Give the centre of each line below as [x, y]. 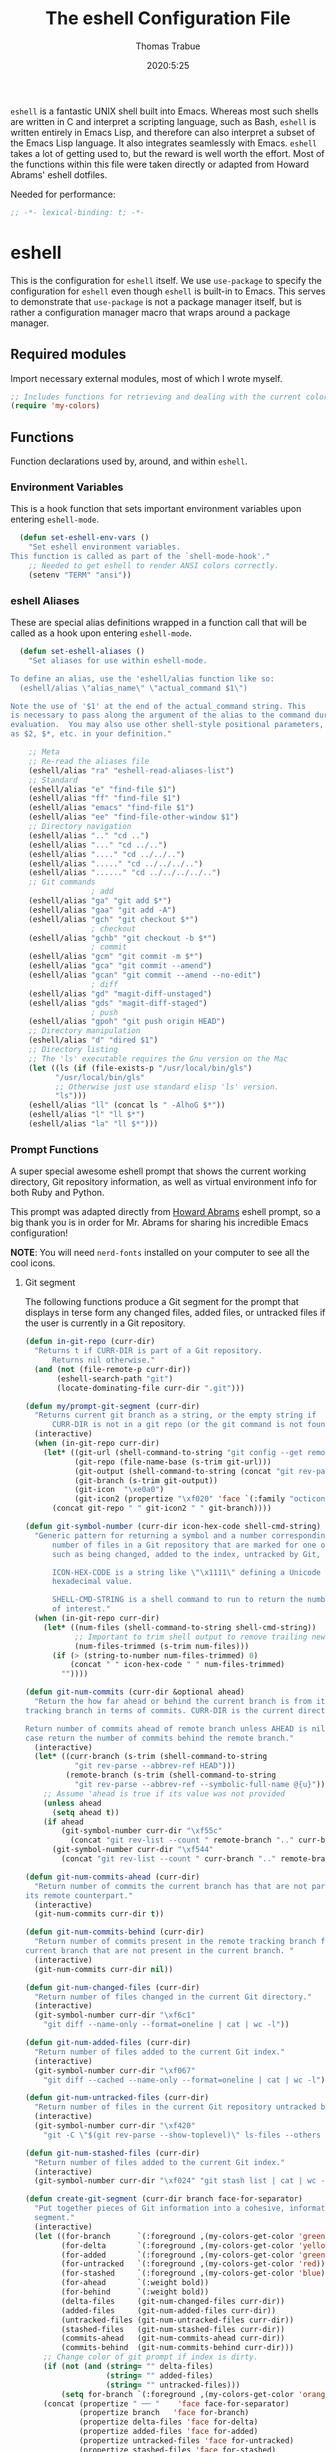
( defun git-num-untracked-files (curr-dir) [117, 2098]
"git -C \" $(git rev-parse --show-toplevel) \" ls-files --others [182, 2135]
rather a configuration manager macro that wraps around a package [150, 312]
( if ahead [63, 1822]
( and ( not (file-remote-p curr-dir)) [113, 1369]
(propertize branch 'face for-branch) [164, 2413]
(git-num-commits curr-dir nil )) [104, 1969]
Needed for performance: [63, 194]
